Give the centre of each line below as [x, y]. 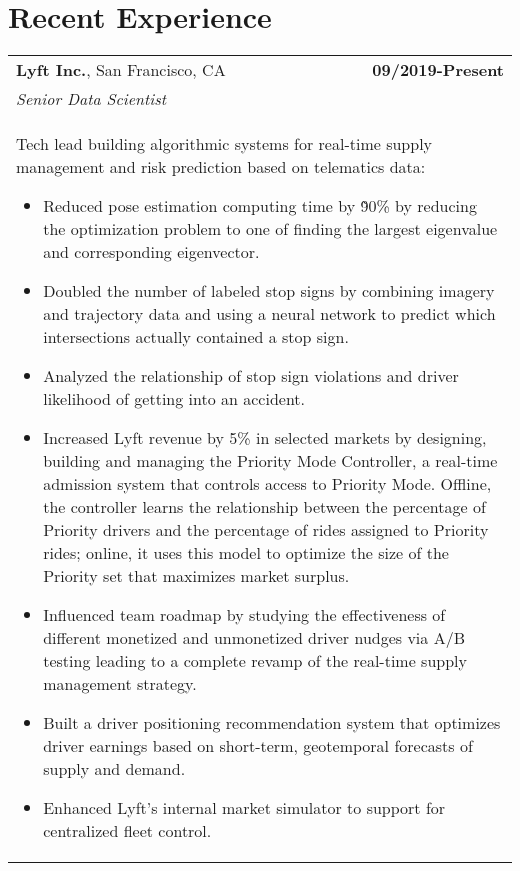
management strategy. [120, 684]
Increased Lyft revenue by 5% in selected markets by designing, [265, 438]
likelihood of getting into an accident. [174, 399]
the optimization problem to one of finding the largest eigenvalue [270, 229]
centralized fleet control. [127, 831]
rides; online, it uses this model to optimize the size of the [246, 553]
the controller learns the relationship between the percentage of [264, 507]
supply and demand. [114, 769]
